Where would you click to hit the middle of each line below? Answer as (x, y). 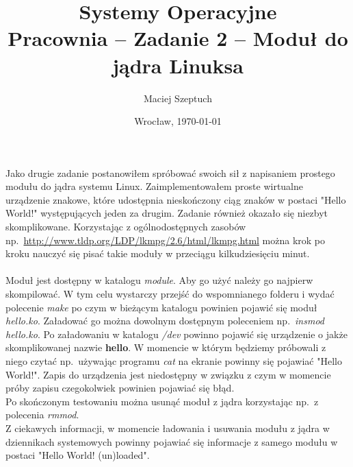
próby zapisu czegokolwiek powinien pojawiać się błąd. (120, 388)
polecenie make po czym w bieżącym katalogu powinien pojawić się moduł (161, 307)
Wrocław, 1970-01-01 (178, 121)
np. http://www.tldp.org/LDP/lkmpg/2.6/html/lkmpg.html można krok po (166, 240)
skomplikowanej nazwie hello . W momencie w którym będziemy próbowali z (166, 347)
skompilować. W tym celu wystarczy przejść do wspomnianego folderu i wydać (170, 294)
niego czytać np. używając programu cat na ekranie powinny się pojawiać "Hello (174, 361)
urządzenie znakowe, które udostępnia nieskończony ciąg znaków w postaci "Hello (176, 199)
